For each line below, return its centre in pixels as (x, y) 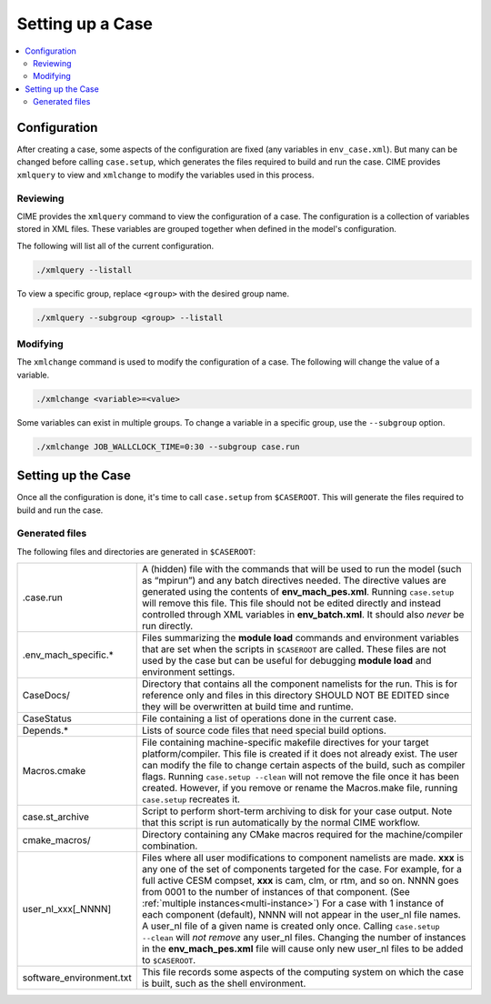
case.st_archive (56, 817)
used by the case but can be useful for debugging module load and (286, 661)
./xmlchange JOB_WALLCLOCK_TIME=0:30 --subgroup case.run (168, 447)
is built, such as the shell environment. (224, 984)
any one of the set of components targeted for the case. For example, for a (302, 869)
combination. (170, 846)
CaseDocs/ (46, 696)
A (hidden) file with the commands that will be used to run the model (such (301, 569)
